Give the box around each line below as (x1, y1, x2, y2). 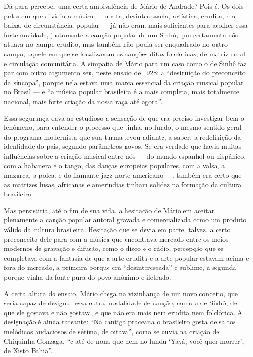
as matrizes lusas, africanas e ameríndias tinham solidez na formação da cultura (4, 179, 242, 189)
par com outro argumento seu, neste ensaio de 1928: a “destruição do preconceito (4, 68, 246, 78)
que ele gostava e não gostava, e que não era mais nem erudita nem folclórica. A (4, 307, 243, 317)
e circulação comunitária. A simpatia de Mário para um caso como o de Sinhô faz (4, 58, 247, 68)
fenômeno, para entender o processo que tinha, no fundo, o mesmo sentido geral (4, 122, 242, 132)
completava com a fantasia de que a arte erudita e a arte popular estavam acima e (4, 252, 249, 263)
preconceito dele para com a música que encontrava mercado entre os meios (4, 233, 229, 244)
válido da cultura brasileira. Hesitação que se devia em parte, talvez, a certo (4, 224, 231, 234)
